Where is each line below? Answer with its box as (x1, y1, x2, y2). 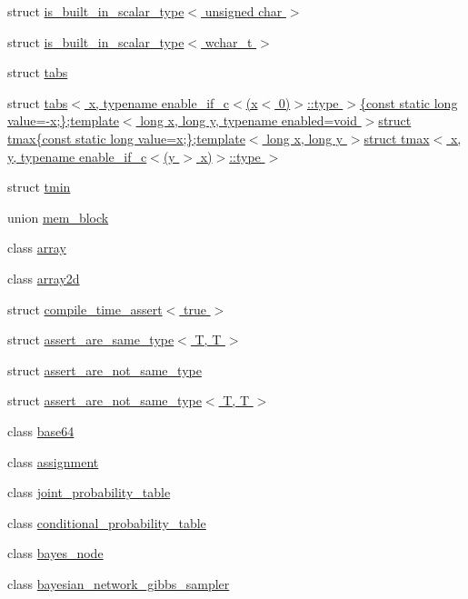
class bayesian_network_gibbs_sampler (7, 574, 230, 593)
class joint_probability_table (7, 483, 171, 502)
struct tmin (7, 177, 71, 196)
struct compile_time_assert (7, 299, 163, 318)
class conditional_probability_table (7, 513, 206, 532)
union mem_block (7, 207, 109, 226)
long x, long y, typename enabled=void (140, 111, 358, 130)
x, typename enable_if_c (88, 93, 230, 112)
